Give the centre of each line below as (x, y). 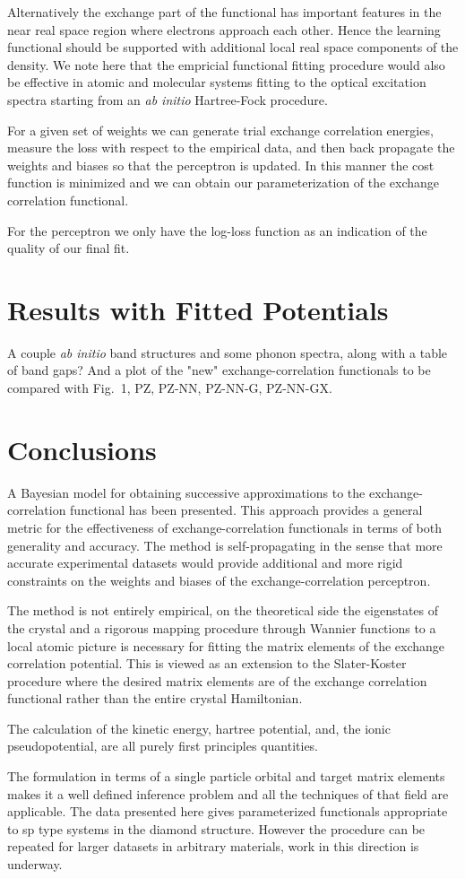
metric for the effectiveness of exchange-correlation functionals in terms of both (225, 527)
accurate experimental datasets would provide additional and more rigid (205, 563)
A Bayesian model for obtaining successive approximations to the (186, 492)
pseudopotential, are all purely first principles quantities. (163, 746)
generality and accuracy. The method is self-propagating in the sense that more (225, 545)
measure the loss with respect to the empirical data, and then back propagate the (231, 148)
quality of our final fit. (69, 248)
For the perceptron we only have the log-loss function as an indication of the (217, 230)
